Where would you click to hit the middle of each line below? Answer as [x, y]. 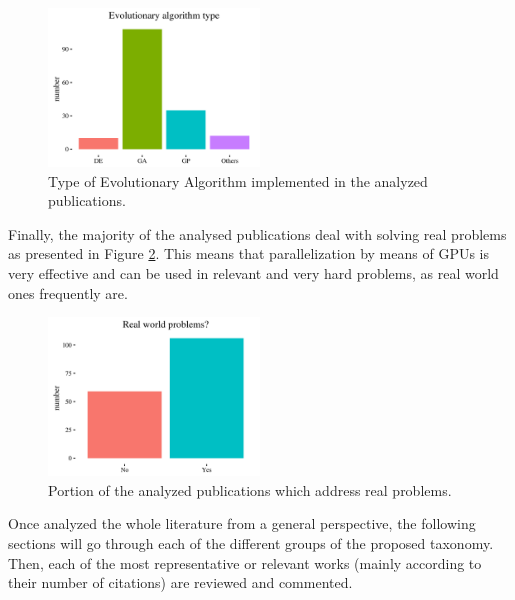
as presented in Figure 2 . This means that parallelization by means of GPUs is [249, 253]
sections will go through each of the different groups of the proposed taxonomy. [251, 542]
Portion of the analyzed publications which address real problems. [250, 489]
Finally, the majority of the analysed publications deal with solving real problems [257, 233]
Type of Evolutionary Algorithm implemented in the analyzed [238, 180]
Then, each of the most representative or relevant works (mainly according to [245, 562]
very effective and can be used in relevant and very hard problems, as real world [253, 272]
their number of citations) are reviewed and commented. [180, 582]
